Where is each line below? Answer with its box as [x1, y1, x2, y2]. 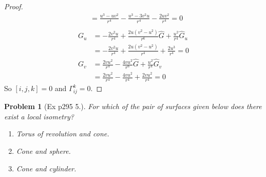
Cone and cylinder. [16, 163, 77, 173]
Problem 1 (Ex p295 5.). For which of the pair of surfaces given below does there [4, 101, 262, 112]
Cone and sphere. [16, 145, 71, 156]
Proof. [4, 1, 23, 11]
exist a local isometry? [4, 111, 74, 121]
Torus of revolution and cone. [16, 128, 109, 139]
